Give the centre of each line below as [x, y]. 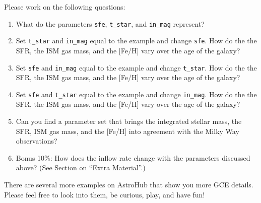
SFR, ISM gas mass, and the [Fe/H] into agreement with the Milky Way [127, 131]
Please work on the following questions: [65, 7]
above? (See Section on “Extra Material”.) [81, 167]
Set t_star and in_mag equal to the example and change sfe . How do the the [136, 41]
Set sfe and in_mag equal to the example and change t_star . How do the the [136, 67]
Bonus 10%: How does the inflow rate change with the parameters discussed [133, 157]
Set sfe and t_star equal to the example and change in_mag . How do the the [136, 94]
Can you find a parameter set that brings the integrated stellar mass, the [129, 121]
